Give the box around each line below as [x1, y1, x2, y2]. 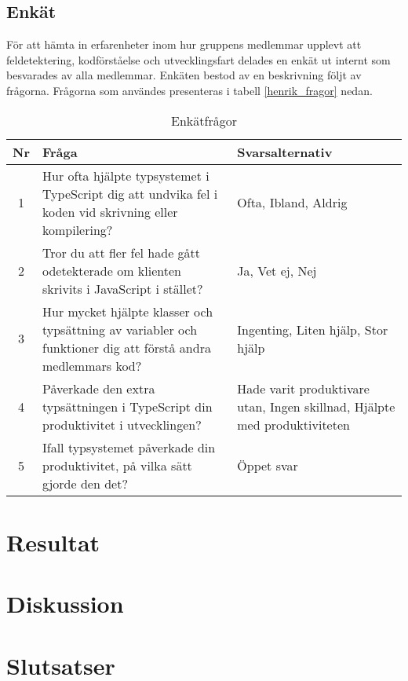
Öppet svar [237, 456, 298, 474]
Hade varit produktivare [237, 379, 370, 397]
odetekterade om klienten [42, 261, 181, 280]
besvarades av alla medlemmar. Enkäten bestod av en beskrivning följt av [6, 67, 362, 83]
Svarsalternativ [237, 142, 333, 161]
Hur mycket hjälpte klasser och [42, 302, 213, 320]
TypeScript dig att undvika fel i [42, 184, 218, 203]
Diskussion [6, 588, 124, 620]
